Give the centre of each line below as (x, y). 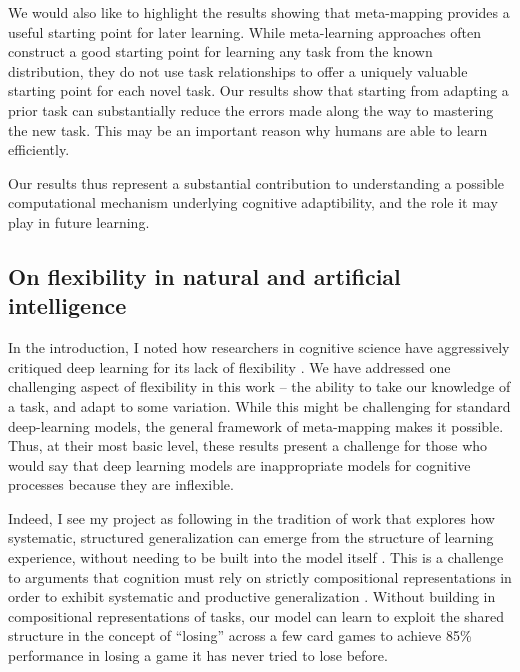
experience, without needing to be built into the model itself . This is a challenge (256, 557)
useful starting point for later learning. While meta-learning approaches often (245, 31)
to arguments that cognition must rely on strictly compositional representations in (260, 576)
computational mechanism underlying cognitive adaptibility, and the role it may (253, 202)
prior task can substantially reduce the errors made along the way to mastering (251, 109)
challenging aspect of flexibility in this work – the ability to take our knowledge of (259, 386)
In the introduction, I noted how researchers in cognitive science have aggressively (259, 347)
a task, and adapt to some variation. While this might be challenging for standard (259, 405)
